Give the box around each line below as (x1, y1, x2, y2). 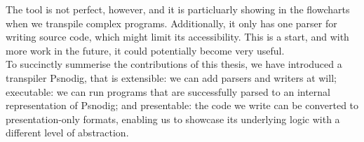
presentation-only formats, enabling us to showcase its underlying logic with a (6, 111, 340, 126)
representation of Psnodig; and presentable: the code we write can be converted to (6, 98, 359, 113)
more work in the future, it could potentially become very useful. (6, 43, 285, 57)
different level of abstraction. (6, 125, 129, 140)
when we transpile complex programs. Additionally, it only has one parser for (6, 15, 337, 30)
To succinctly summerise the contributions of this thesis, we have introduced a (6, 57, 342, 71)
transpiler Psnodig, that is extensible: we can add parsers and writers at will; (6, 70, 337, 85)
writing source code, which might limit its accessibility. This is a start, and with (6, 29, 349, 44)
